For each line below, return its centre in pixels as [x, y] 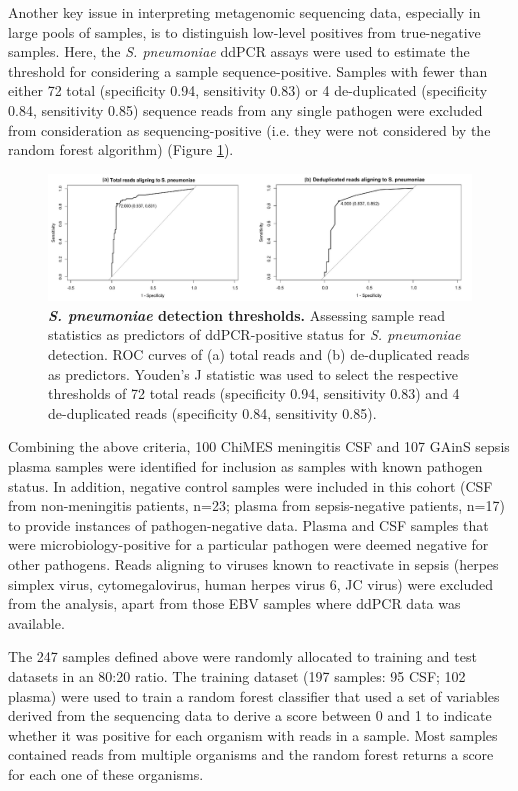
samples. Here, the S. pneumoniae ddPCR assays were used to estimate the [239, 51]
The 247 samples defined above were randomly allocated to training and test [242, 656]
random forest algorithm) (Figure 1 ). [121, 149]
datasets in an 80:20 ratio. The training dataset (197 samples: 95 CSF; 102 [237, 675]
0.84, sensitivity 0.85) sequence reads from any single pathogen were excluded [245, 109]
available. [36, 622]
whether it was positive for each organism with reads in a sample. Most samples [253, 734]
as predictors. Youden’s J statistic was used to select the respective [253, 373]
